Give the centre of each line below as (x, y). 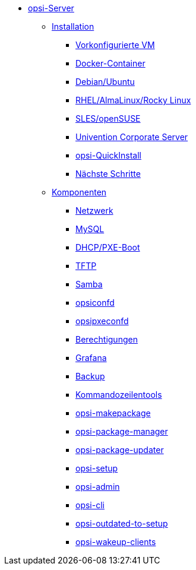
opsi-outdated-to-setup (122, 523)
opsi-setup (97, 468)
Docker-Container (110, 63)
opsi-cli (90, 505)
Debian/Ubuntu (105, 82)
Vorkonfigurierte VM (115, 45)
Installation (73, 26)
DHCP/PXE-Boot (108, 247)
